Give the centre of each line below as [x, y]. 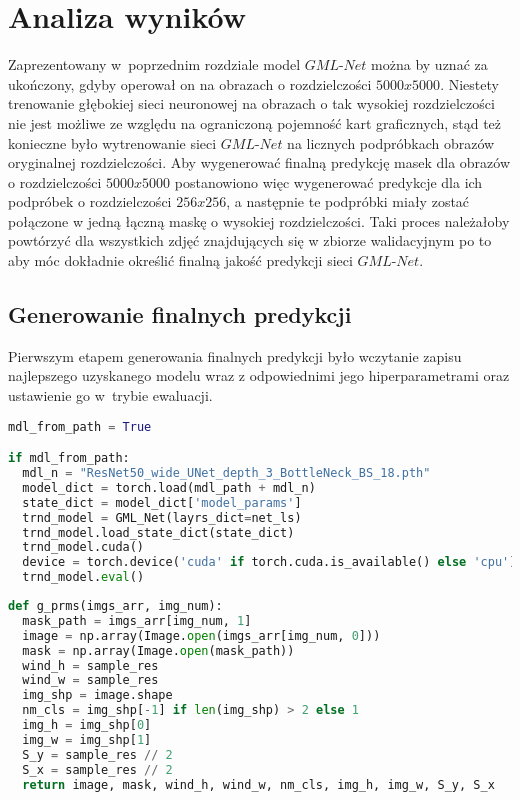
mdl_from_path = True [80, 426]
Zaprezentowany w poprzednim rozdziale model [154, 64]
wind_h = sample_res [90, 665]
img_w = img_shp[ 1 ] [87, 739]
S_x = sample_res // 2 [97, 769]
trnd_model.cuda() [83, 547]
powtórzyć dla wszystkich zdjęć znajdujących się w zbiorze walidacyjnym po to [250, 240]
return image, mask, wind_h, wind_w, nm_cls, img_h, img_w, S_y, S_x [258, 784]
